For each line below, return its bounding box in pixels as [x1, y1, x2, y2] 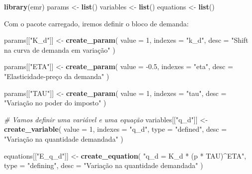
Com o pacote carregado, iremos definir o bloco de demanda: [4, 18, 189, 28]
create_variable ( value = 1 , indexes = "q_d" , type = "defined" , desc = [4, 124, 227, 134]
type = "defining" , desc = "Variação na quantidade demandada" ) [4, 160, 203, 171]
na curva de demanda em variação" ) [4, 44, 115, 55]
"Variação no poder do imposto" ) [4, 97, 106, 108]
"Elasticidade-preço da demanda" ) [4, 71, 109, 81]
